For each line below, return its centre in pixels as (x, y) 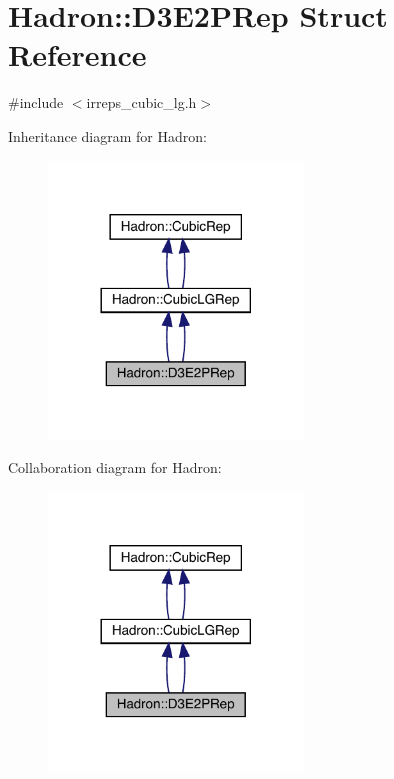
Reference (77, 54)
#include (36, 102)
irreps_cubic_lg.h (141, 102)
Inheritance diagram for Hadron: (107, 135)
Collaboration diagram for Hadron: (115, 467)
